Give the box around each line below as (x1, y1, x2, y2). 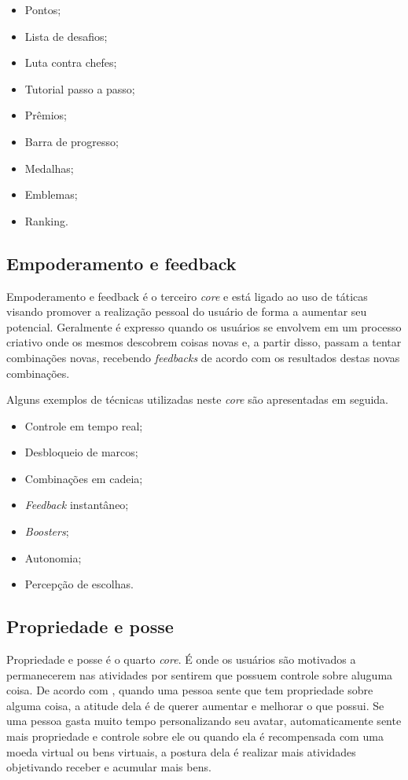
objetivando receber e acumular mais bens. (6, 759, 211, 775)
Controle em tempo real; (24, 417, 143, 434)
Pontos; (24, 2, 61, 17)
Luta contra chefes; (24, 54, 117, 71)
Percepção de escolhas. (24, 576, 134, 592)
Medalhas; (24, 159, 74, 176)
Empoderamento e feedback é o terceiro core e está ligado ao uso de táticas (6, 287, 368, 304)
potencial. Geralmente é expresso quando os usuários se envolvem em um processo (6, 318, 402, 335)
